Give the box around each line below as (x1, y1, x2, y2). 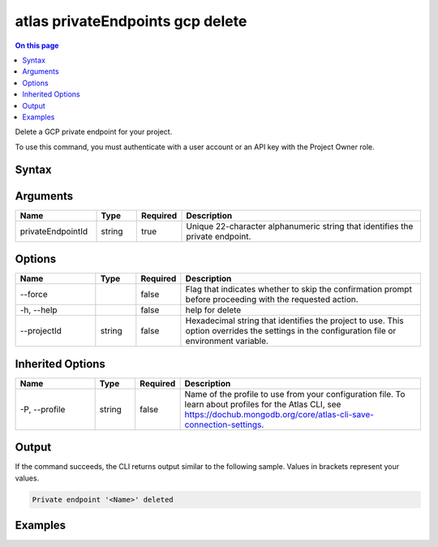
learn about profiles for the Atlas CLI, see (184, 398, 341, 410)
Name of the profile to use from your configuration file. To (184, 388, 406, 399)
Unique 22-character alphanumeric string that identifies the (186, 220, 414, 231)
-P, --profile (19, 403, 66, 415)
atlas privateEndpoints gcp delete (15, 12, 247, 30)
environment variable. (185, 335, 269, 347)
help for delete (185, 304, 242, 316)
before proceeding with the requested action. (185, 294, 359, 305)
